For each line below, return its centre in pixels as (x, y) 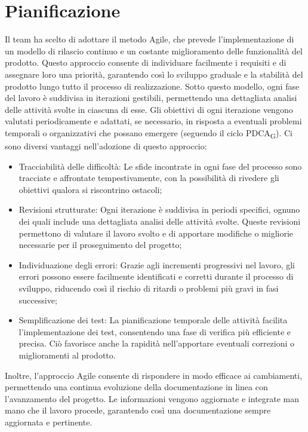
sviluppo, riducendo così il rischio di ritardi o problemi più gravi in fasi (149, 288)
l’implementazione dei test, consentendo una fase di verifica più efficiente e (155, 331)
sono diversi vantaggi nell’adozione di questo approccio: (106, 146)
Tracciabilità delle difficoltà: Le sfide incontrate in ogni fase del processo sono (160, 166)
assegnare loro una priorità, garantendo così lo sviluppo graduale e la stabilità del (154, 74)
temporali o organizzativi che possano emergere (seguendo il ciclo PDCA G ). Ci (149, 133)
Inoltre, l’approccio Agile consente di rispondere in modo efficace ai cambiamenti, (154, 375)
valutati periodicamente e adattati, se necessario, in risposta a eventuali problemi (153, 121)
